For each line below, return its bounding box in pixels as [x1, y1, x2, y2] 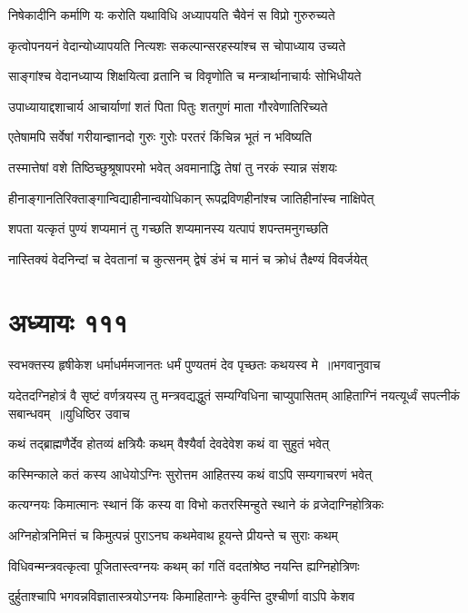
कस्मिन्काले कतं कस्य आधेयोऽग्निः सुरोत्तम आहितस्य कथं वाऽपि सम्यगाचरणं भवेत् [8, 464, 373, 483]
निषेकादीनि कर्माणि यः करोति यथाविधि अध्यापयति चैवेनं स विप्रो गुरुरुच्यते [8, 5, 335, 24]
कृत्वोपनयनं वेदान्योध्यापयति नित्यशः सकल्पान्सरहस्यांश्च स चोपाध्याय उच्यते [8, 35, 346, 54]
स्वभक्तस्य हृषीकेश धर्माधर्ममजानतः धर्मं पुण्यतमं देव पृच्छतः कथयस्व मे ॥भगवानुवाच [8, 355, 381, 374]
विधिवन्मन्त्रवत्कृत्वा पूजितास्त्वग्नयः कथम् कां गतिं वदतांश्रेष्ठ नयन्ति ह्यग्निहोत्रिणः [8, 556, 360, 575]
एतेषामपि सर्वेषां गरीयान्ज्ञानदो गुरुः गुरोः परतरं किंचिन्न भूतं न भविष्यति [8, 127, 312, 146]
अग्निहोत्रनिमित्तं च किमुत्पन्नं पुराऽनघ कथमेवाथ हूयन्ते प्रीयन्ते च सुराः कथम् [8, 526, 338, 545]
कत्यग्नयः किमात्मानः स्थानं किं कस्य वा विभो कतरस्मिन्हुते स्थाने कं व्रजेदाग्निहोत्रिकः [8, 495, 383, 514]
